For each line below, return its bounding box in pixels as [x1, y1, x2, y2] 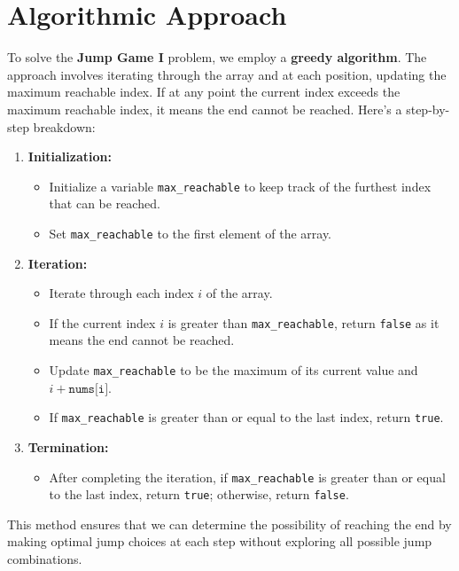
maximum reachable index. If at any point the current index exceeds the [7, 82, 401, 101]
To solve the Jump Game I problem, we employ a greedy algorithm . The [7, 48, 427, 66]
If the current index [49, 313, 156, 332]
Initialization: [27, 147, 112, 166]
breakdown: [33, 117, 96, 136]
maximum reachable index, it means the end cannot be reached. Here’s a [7, 99, 402, 118]
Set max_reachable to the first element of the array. [49, 223, 332, 242]
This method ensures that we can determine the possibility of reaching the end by [7, 514, 452, 533]
